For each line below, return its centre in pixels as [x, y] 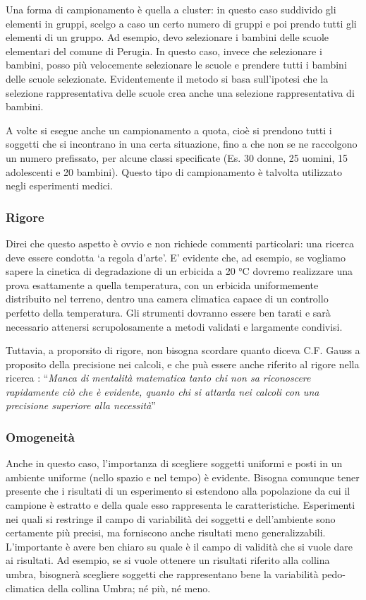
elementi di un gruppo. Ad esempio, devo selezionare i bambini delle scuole [167, 37]
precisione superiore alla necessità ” [81, 405]
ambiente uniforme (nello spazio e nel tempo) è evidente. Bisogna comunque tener [183, 477]
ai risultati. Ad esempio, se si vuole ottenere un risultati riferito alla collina [168, 560]
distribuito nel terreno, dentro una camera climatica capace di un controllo [167, 299]
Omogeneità [40, 436]
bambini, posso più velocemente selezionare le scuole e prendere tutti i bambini [176, 65]
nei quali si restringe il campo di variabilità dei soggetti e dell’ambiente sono [171, 518]
